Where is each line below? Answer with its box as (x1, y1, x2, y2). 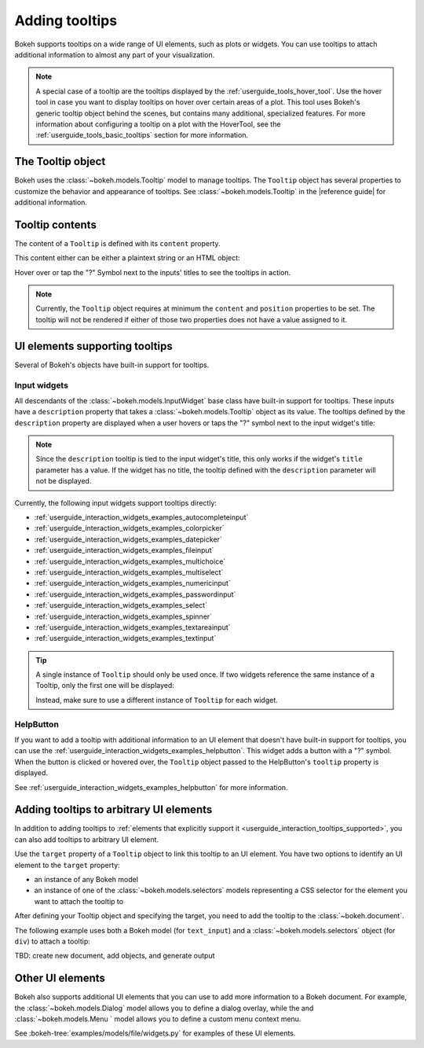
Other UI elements (14, 972, 106, 985)
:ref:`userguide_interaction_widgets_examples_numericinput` (34, 579, 231, 588)
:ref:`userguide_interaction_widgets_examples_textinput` (34, 634, 217, 643)
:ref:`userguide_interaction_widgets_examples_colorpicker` (34, 524, 225, 533)
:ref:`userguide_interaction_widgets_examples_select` (34, 601, 208, 610)
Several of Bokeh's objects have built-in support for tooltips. (14, 360, 210, 370)
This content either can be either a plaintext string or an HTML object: (14, 253, 240, 263)
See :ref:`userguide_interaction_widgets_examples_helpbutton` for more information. (14, 782, 288, 792)
